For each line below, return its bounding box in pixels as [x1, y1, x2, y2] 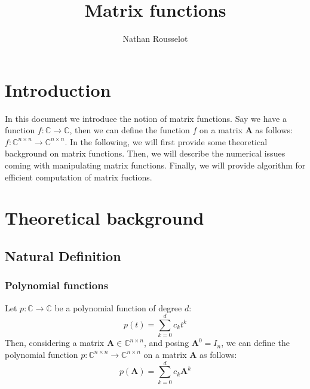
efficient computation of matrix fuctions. [5, 170, 152, 183]
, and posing [144, 336, 189, 349]
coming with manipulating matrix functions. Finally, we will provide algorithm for [5, 159, 306, 171]
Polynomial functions [5, 278, 109, 293]
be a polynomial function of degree [54, 301, 182, 314]
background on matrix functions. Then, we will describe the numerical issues [5, 147, 286, 160]
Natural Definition [5, 246, 121, 265]
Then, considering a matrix [5, 336, 105, 349]
